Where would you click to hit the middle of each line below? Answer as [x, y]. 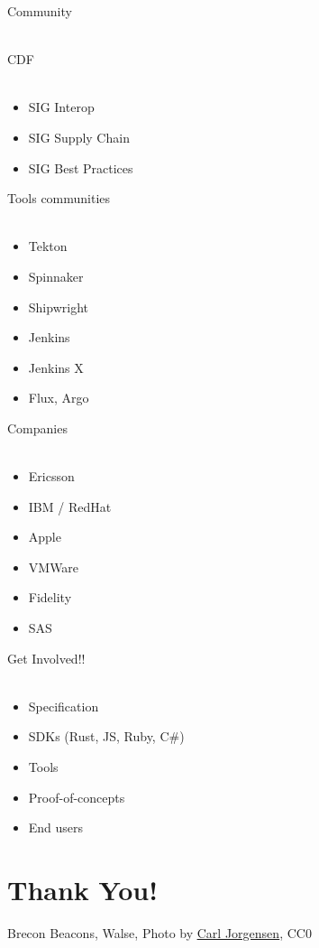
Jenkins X [56, 367]
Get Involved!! [46, 658]
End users [56, 827]
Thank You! [82, 889]
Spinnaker [56, 276]
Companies [37, 428]
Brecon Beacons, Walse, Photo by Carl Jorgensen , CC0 [159, 932]
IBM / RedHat [70, 506]
